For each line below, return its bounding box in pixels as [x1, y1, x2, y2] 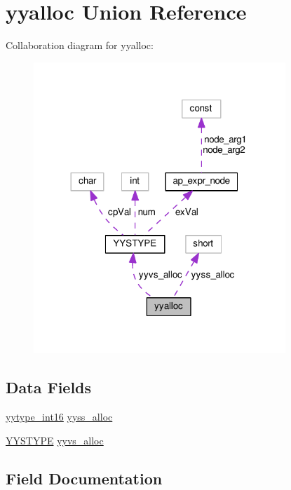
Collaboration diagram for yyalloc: [6, 38, 154, 53]
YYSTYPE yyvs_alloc [6, 433, 104, 447]
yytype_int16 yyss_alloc [6, 409, 113, 424]
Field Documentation [6, 467, 163, 489]
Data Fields [6, 376, 92, 398]
